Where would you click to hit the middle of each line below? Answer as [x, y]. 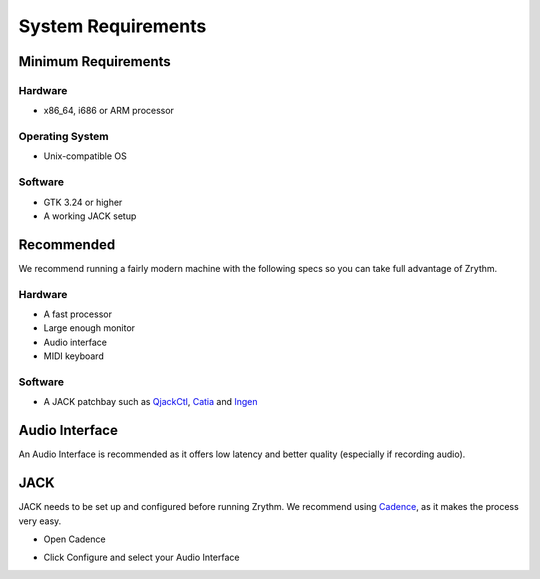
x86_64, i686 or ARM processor [109, 111]
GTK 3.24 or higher [83, 202]
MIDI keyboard [73, 356]
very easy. [40, 521]
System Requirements [112, 26]
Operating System [63, 137]
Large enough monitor [89, 328]
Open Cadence [74, 539]
